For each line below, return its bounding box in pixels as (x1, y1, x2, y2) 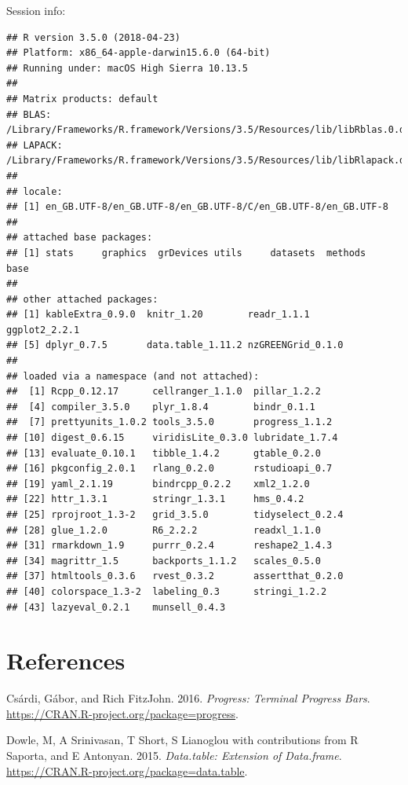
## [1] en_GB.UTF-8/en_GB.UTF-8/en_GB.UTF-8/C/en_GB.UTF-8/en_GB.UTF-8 (6, 201, 388, 213)
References (6, 644, 126, 677)
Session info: (6, 2, 66, 18)
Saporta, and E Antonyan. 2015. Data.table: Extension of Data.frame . (6, 747, 342, 764)
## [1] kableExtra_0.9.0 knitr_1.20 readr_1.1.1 (6, 309, 310, 321)
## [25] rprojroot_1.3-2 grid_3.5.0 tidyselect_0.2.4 (6, 509, 344, 520)
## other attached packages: (6, 293, 158, 305)
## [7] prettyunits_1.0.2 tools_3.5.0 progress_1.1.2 (6, 416, 333, 428)
